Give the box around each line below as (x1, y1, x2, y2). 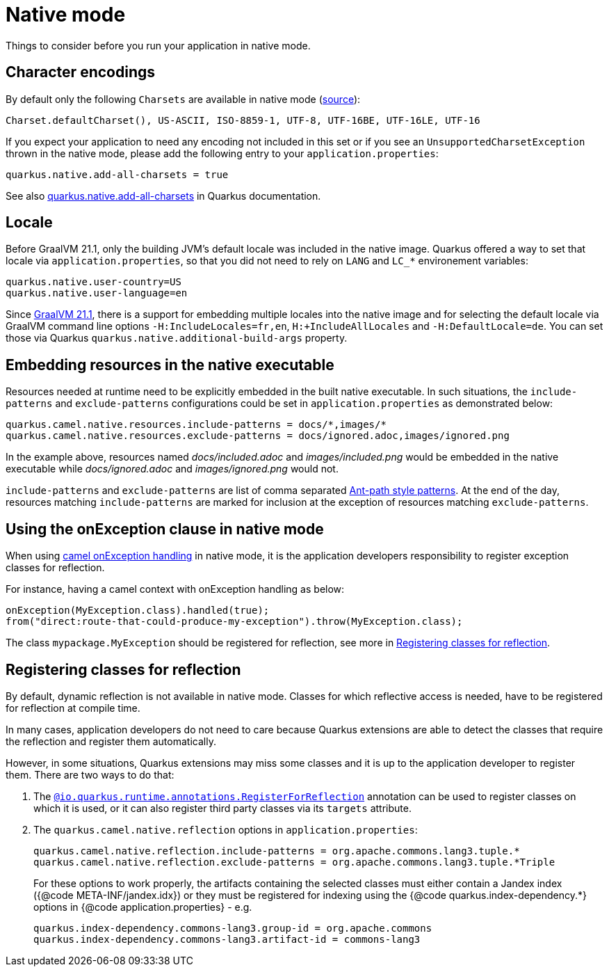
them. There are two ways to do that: (6, 768, 174, 781)
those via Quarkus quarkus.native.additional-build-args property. (6, 332, 348, 344)
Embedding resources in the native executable (6, 356, 334, 374)
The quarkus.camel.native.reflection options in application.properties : (33, 823, 418, 836)
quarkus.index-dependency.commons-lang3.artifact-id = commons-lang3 (33, 933, 421, 945)
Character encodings (6, 63, 155, 81)
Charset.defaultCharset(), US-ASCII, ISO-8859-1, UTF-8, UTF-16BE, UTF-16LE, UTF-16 (6, 114, 480, 126)
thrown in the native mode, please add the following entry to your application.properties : (6, 147, 439, 159)
